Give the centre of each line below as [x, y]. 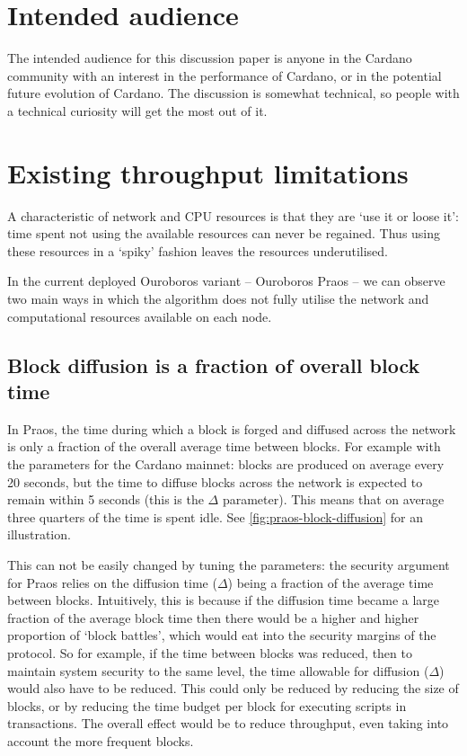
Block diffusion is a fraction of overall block [214, 365]
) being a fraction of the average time [330, 582]
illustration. [39, 534]
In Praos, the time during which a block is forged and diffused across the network [232, 428]
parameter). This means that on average [333, 499]
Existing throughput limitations [208, 172]
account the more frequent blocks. [101, 740]
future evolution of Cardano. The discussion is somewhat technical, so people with [233, 93]
